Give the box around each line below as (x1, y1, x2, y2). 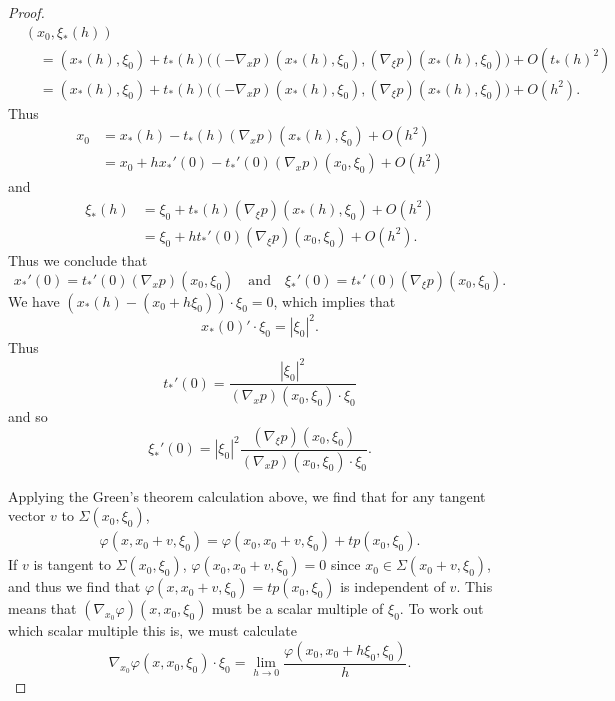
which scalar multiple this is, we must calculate (8, 620, 297, 641)
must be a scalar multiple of (212, 598, 384, 619)
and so (8, 406, 48, 427)
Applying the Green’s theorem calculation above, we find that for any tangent (8, 485, 486, 506)
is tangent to (33, 554, 111, 575)
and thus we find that (8, 576, 141, 597)
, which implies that (273, 290, 396, 311)
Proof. (8, 2, 45, 22)
